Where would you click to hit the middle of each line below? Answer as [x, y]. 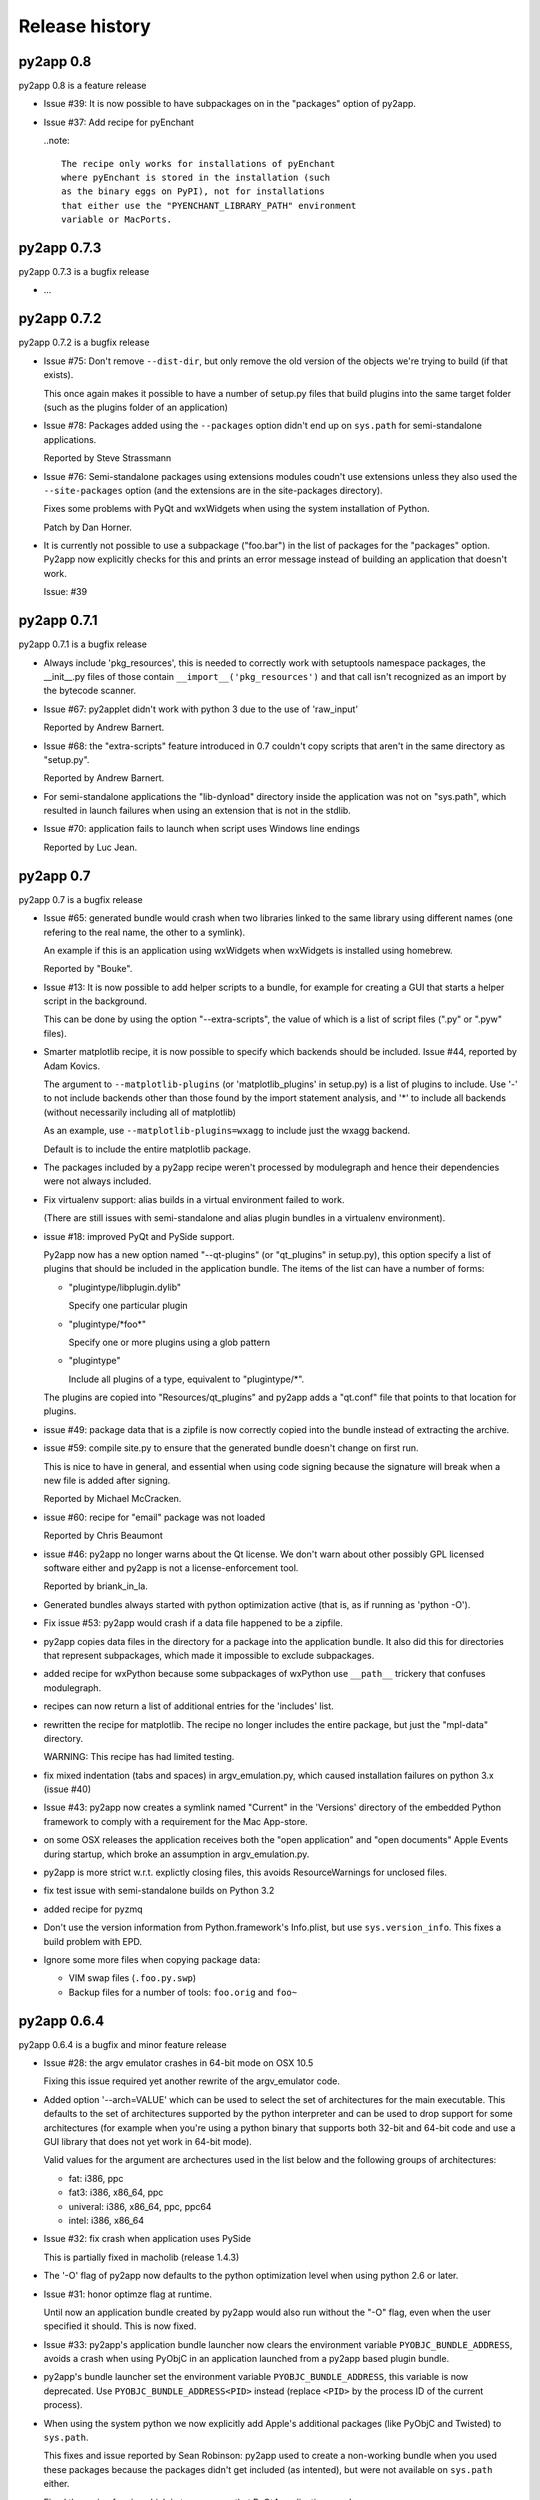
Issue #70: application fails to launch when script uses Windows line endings [201, 829]
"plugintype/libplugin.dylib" [125, 1287]
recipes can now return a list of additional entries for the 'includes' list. [188, 1706]
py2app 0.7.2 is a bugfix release [84, 342]
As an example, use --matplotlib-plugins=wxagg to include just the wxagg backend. [226, 1131]
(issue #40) [67, 1789]
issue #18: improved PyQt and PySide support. [139, 1236]
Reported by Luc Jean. [90, 847]
